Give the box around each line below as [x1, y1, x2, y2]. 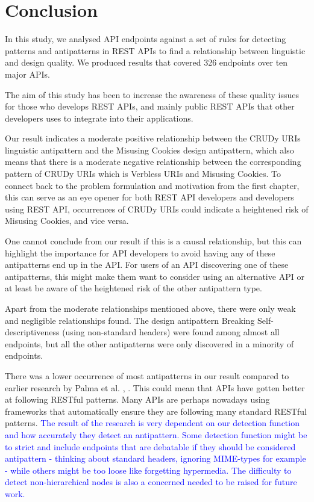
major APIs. [5, 67, 50, 80]
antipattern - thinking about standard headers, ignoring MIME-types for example [5, 452, 306, 465]
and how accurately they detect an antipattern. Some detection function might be [5, 428, 307, 441]
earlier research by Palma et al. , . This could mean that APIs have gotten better [5, 381, 305, 394]
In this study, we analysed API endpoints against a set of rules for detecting [5, 33, 286, 45]
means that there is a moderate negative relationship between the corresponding [5, 155, 301, 168]
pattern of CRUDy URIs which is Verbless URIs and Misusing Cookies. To [5, 167, 281, 180]
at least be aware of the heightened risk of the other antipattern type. [5, 282, 262, 294]
